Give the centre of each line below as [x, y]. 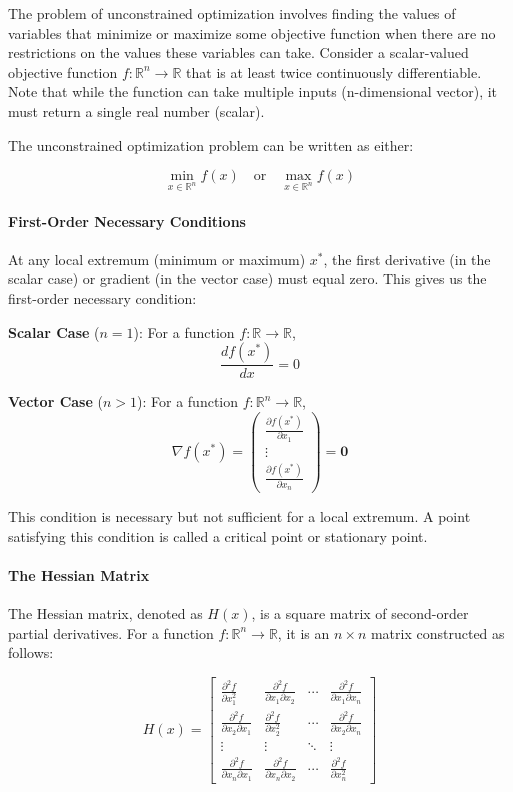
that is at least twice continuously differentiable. [334, 71]
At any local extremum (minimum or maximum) [157, 258]
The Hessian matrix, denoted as [105, 612]
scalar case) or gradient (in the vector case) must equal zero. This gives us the [247, 278]
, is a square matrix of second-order [360, 612]
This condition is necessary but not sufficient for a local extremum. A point [239, 515]
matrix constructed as [437, 632]
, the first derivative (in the [407, 258]
